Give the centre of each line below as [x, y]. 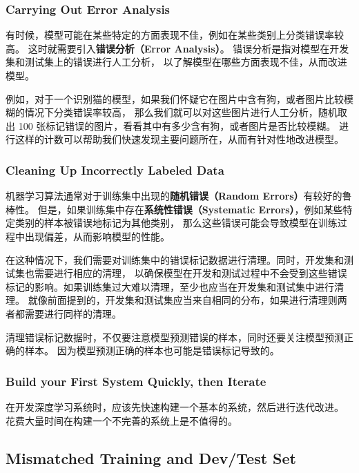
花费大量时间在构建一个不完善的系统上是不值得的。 [122, 420]
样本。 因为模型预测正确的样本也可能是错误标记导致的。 [152, 350]
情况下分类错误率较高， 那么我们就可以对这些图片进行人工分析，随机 [181, 112]
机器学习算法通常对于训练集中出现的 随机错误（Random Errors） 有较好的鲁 [179, 196]
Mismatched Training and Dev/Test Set [151, 457]
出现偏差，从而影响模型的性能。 [97, 236]
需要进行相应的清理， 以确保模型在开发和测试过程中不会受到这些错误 [191, 273]
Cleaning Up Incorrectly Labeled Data [115, 170]
